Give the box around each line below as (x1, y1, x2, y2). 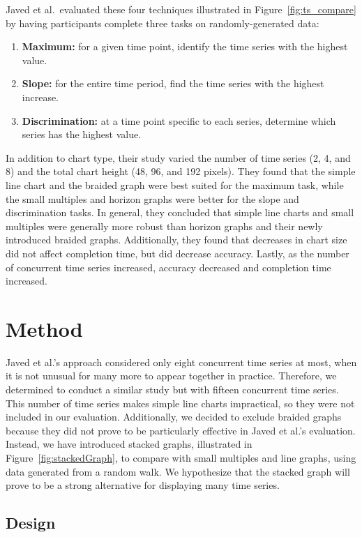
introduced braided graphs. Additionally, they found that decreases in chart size (6, 232, 347, 247)
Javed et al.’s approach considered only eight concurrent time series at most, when (6, 354, 357, 369)
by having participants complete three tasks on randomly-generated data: (6, 15, 319, 30)
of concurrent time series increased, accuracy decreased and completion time (6, 259, 331, 274)
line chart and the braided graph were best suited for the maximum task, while (6, 177, 344, 192)
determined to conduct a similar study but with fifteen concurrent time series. (6, 382, 339, 396)
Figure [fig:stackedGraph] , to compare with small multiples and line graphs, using (6, 450, 356, 464)
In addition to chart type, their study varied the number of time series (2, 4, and (6, 150, 351, 165)
